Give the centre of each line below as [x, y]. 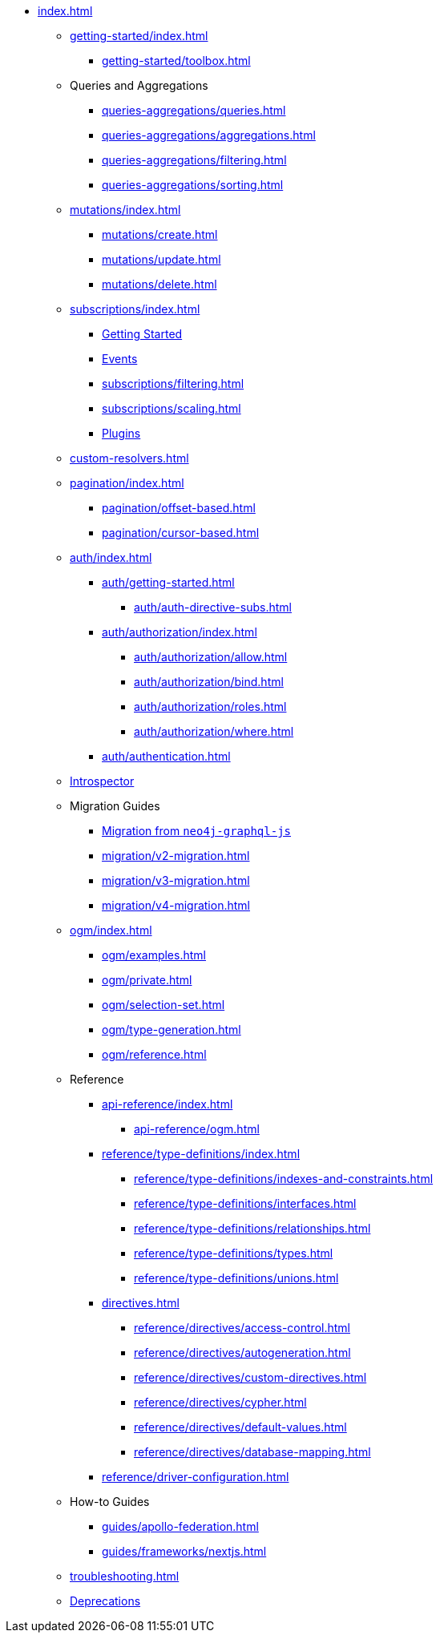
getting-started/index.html [139, 36]
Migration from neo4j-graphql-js [197, 831]
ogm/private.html [147, 980]
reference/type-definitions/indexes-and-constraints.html [284, 1179]
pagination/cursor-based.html [181, 533]
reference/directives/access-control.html [242, 1328]
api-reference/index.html [168, 1104]
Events [120, 359]
